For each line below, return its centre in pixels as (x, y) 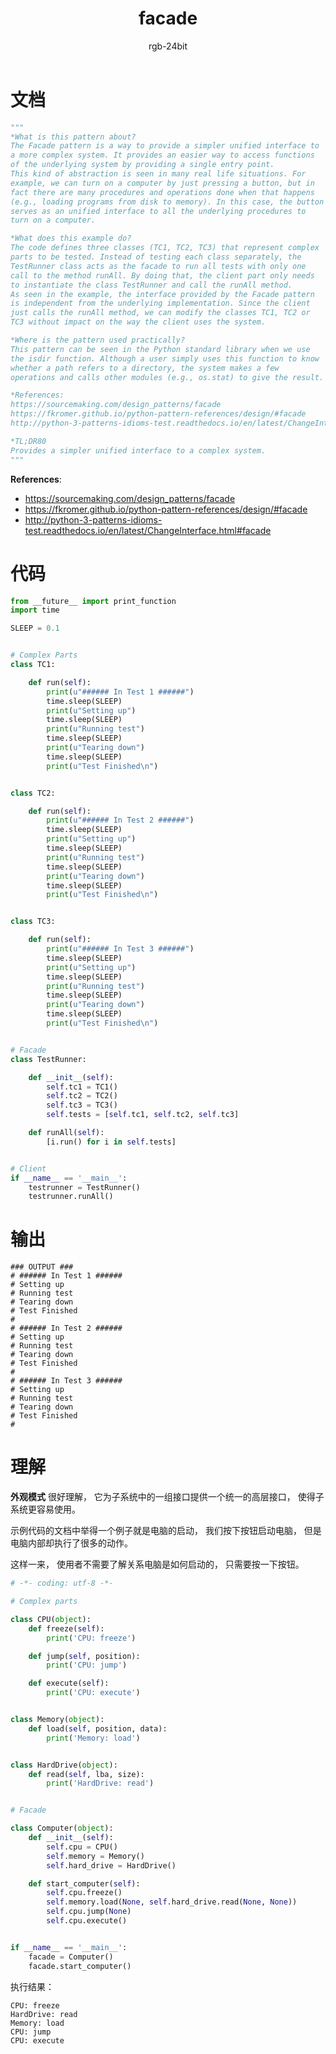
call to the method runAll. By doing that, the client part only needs (162, 275)
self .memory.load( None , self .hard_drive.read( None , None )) (172, 1902)
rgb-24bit (168, 46)
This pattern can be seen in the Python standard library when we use (160, 349)
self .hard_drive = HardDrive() (111, 1865)
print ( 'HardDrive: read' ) (100, 1783)
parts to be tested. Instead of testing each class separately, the (156, 257)
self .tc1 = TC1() (82, 1087)
